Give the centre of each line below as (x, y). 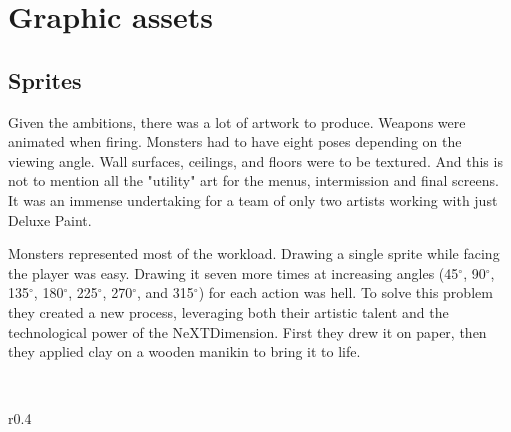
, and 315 (165, 292)
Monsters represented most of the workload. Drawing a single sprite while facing (254, 253)
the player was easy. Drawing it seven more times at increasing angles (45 (233, 272)
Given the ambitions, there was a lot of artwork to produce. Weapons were (237, 121)
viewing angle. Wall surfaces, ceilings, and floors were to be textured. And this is (255, 160)
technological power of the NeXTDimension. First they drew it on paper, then (247, 331)
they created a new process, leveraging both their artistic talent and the (228, 311)
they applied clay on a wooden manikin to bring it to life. (184, 351)
